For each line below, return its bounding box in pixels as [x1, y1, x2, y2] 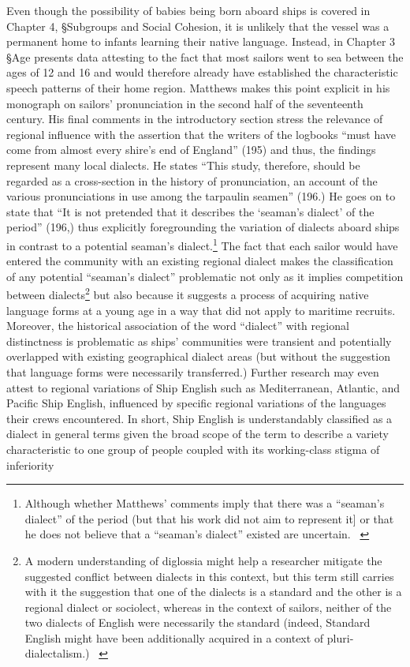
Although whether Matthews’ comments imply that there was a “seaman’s [24, 495, 385, 511]
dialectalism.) [24, 645, 90, 661]
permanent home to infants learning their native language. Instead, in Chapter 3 [6, 33, 396, 50]
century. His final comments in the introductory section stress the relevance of [6, 111, 383, 127]
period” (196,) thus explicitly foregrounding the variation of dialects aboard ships [6, 219, 400, 235]
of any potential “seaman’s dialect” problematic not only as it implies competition [6, 268, 404, 284]
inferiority [6, 456, 54, 473]
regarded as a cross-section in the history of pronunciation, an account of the [6, 172, 378, 189]
